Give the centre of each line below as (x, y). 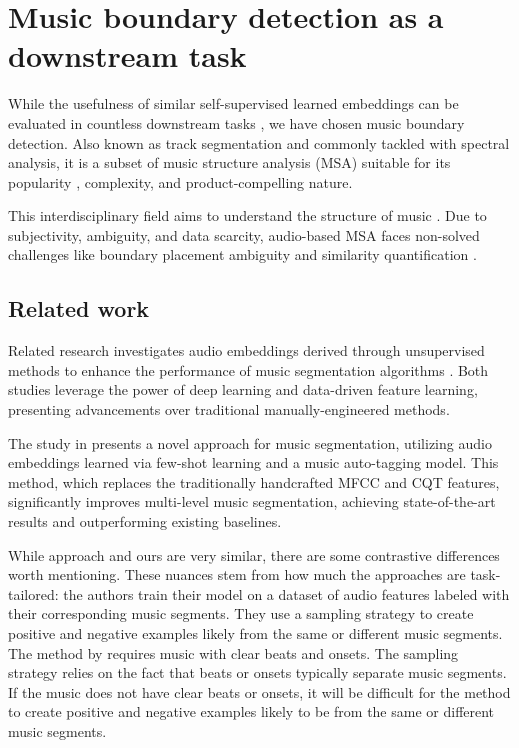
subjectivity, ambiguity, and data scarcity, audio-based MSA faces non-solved (244, 234)
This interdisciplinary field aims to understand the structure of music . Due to (247, 215)
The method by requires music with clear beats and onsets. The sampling (233, 652)
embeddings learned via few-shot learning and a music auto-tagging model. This (253, 462)
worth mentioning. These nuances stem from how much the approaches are (237, 574)
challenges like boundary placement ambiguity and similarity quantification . (242, 254)
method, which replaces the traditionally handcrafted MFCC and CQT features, (254, 481)
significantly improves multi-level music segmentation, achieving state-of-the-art (252, 501)
